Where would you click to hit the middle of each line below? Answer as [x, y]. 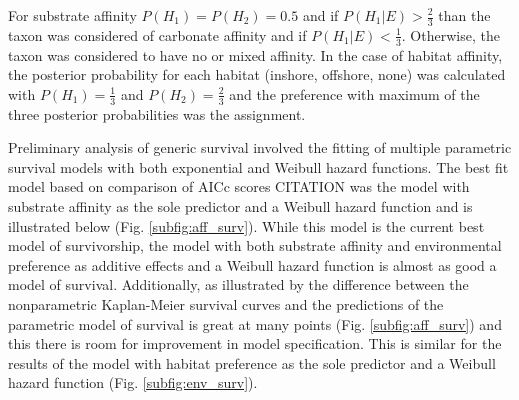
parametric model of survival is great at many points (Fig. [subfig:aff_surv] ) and [255, 323]
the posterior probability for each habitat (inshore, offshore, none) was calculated [257, 74]
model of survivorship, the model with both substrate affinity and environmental [255, 245]
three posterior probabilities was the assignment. [157, 113]
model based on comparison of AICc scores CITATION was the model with [239, 186]
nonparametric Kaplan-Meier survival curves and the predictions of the [226, 304]
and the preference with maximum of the [354, 93]
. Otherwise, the [450, 34]
